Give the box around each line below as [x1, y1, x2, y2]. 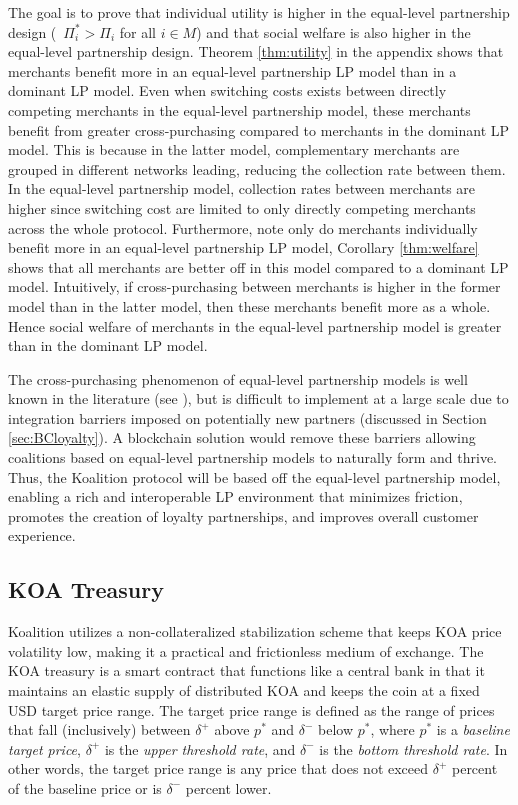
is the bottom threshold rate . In [319, 738, 508, 759]
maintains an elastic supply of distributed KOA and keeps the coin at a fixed [8, 680, 480, 701]
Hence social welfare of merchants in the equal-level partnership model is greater [8, 315, 502, 336]
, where [370, 719, 415, 740]
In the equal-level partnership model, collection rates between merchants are [8, 178, 476, 199]
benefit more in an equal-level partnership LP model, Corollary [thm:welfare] [8, 237, 479, 258]
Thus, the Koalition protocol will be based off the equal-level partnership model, [8, 466, 501, 487]
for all [119, 21, 156, 42]
